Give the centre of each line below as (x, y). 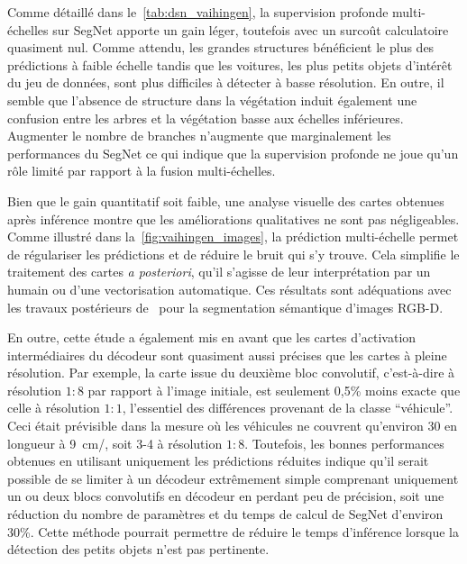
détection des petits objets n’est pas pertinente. (138, 549)
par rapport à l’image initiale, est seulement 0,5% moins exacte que (274, 390)
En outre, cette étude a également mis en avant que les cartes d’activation (212, 337)
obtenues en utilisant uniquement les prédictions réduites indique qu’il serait (218, 461)
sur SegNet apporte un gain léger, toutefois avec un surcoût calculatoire (251, 29)
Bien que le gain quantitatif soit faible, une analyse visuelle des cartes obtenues (226, 200)
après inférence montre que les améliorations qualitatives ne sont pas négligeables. (233, 218)
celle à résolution (54, 408)
